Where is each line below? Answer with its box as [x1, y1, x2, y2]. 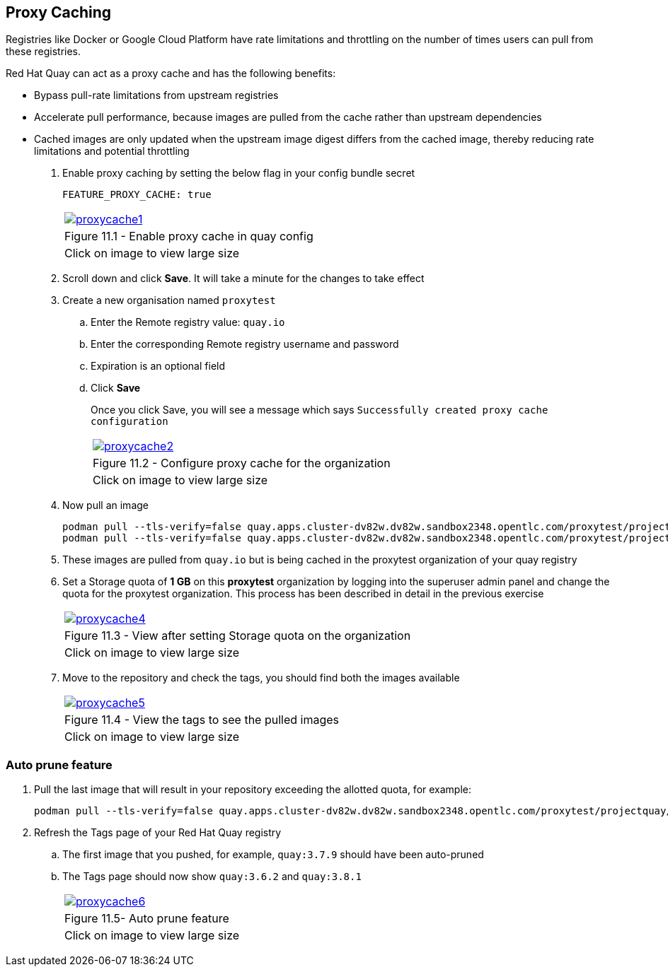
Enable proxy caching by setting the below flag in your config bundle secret [62, 167, 415, 180]
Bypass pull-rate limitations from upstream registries [34, 89, 279, 102]
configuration [91, 416, 168, 428]
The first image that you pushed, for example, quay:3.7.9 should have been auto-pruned [62, 848, 484, 861]
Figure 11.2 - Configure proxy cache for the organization [93, 456, 391, 471]
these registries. [6, 45, 81, 58]
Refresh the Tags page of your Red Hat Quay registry [34, 826, 282, 839]
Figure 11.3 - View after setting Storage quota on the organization [64, 628, 411, 643]
